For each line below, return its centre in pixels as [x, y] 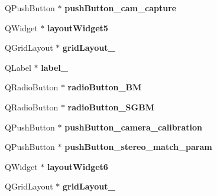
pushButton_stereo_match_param [138, 147]
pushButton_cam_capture [121, 8]
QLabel [18, 67]
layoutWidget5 [77, 27]
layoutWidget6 [77, 166]
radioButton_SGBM [111, 107]
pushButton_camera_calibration [133, 127]
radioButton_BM [105, 87]
